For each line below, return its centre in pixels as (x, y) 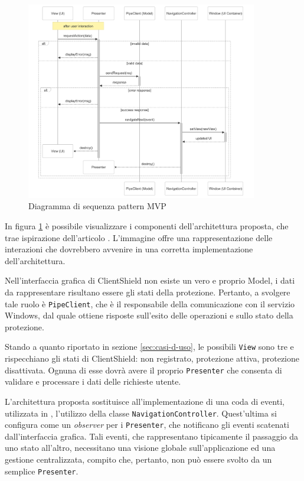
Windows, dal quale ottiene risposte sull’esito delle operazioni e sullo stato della (149, 315)
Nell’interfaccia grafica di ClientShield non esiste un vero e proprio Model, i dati (150, 280)
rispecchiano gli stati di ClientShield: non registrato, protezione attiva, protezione (152, 358)
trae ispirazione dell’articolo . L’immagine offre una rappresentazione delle (139, 237)
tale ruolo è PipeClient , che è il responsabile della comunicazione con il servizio (150, 303)
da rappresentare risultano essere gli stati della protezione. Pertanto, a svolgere (148, 292)
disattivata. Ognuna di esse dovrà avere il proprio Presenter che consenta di (143, 370)
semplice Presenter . (42, 471)
